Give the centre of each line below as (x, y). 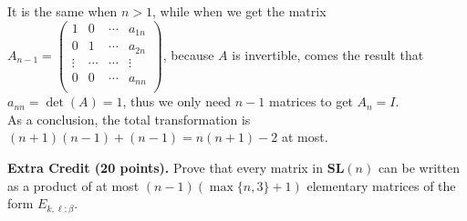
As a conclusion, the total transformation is (129, 119)
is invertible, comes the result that (328, 54)
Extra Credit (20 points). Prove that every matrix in (166, 167)
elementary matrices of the (381, 185)
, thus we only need (177, 101)
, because (188, 54)
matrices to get (311, 101)
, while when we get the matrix (239, 11)
